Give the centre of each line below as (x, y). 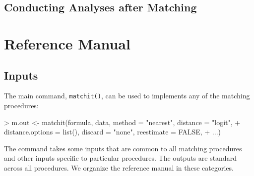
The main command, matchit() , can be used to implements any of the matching (127, 96)
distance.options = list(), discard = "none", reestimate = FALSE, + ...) (112, 132)
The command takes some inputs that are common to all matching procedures (123, 148)
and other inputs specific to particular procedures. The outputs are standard (120, 158)
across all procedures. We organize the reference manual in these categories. (119, 167)
